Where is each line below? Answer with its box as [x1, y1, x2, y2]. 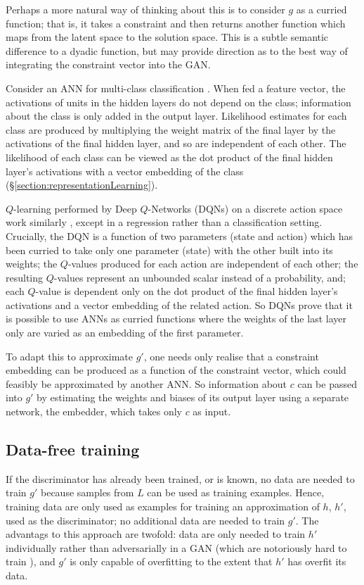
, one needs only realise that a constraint [143, 348, 319, 363]
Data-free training [6, 439, 140, 460]
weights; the [6, 256, 58, 271]
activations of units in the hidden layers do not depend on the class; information [6, 94, 351, 109]
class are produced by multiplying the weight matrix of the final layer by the [6, 122, 336, 137]
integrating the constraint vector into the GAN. [6, 57, 211, 72]
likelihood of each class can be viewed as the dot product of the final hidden [6, 149, 333, 164]
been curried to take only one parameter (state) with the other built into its [6, 242, 333, 257]
